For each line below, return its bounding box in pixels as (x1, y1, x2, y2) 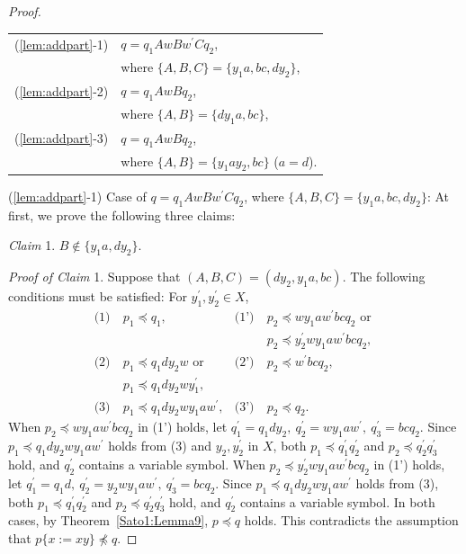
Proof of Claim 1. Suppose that (8, 267, 181, 286)
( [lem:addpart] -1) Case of (8, 186, 147, 205)
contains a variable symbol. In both (239, 492, 435, 511)
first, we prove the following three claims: (8, 205, 236, 224)
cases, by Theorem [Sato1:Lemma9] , (8, 511, 209, 530)
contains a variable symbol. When (78, 454, 265, 473)
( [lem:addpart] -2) (14, 82, 109, 101)
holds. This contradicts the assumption (244, 511, 459, 530)
